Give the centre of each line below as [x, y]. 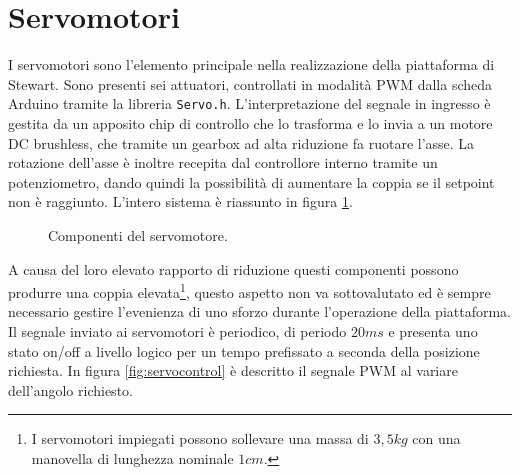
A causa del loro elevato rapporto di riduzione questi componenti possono [233, 268]
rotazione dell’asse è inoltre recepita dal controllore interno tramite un [223, 162]
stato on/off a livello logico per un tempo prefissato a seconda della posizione [244, 350]
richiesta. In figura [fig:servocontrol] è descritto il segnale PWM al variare [233, 370]
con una [436, 438]
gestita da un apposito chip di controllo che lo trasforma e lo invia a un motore [250, 122]
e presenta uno [433, 330]
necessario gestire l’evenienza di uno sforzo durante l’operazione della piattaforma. [259, 311]
